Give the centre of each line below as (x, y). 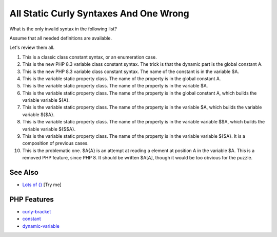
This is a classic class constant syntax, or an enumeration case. (90, 57)
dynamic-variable (41, 226)
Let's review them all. (32, 48)
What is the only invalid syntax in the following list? (63, 29)
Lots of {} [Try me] (42, 185)
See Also (24, 172)
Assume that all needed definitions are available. (61, 38)
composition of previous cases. (56, 143)
